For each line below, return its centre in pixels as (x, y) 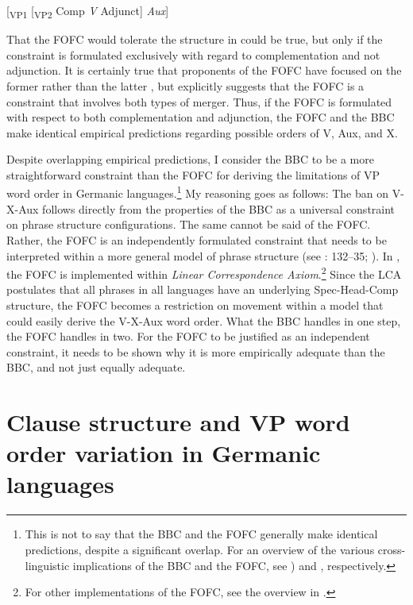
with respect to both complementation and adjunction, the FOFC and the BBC (201, 117)
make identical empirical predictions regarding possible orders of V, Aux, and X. (202, 132)
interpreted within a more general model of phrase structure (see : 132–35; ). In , (203, 255)
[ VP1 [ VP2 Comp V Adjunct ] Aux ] (88, 12)
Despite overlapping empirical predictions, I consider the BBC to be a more (190, 159)
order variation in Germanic (164, 453)
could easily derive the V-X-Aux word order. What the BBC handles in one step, (204, 320)
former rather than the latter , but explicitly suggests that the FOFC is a (185, 85)
